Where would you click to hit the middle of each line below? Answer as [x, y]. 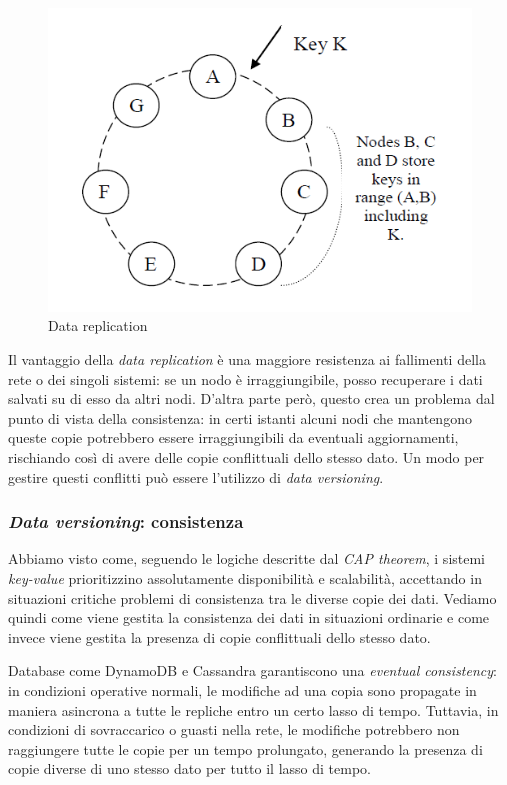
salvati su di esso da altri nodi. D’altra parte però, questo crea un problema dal [251, 398]
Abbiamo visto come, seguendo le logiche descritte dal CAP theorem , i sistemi [247, 558]
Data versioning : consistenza [126, 521]
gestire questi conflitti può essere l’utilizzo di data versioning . [196, 476]
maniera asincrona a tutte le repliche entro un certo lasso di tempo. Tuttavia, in [253, 709]
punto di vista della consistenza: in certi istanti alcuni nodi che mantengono [240, 417]
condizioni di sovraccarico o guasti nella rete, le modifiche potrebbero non [234, 729]
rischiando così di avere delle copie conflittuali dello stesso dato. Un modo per [246, 456]
